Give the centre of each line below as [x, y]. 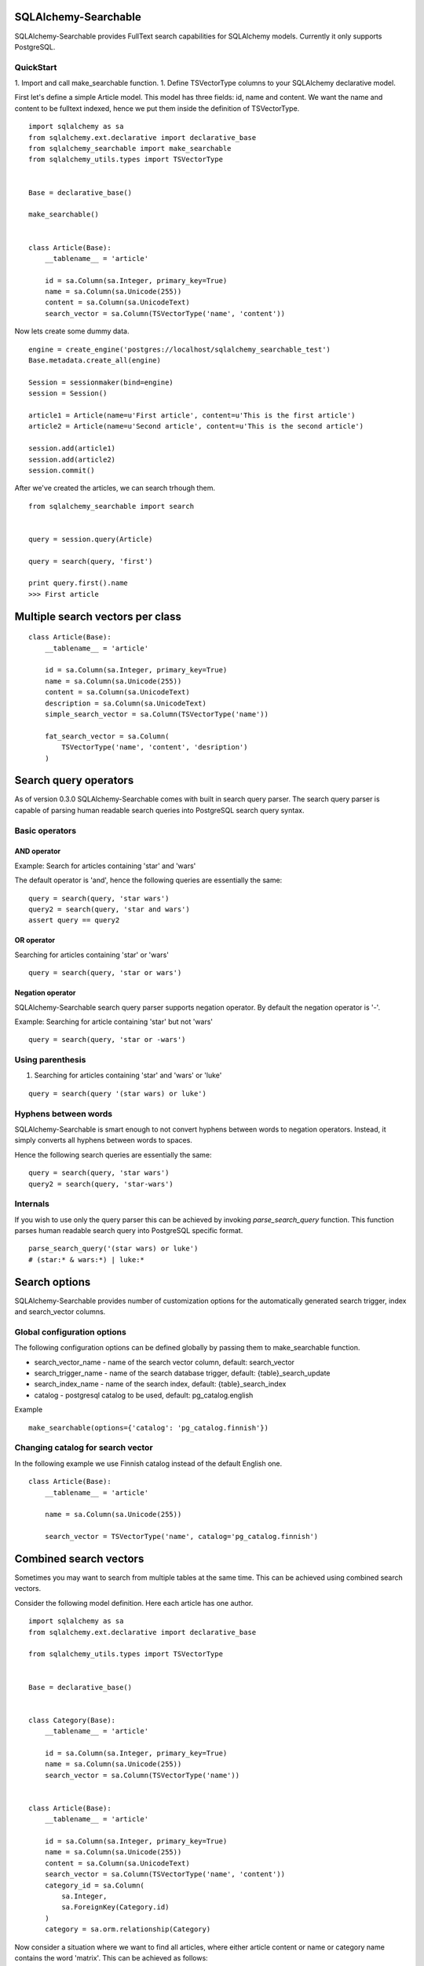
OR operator [35, 941]
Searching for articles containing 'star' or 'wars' [91, 955]
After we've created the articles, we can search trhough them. [115, 488]
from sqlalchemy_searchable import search [111, 506]
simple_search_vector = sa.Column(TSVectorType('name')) [156, 714]
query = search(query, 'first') [91, 561]
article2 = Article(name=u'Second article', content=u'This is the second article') [196, 426]
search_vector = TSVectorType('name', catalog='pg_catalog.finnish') [181, 1537]
